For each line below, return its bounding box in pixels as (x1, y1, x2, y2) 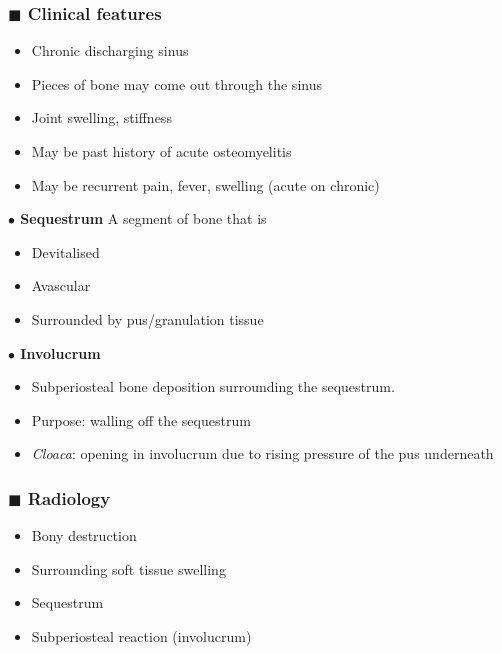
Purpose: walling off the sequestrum (31, 409, 251, 430)
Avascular (31, 275, 91, 296)
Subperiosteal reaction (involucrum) (31, 625, 252, 646)
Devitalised (31, 241, 100, 262)
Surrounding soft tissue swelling (31, 558, 226, 579)
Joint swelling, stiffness (31, 107, 172, 128)
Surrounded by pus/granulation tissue (31, 308, 264, 329)
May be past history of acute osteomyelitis (31, 141, 292, 161)
